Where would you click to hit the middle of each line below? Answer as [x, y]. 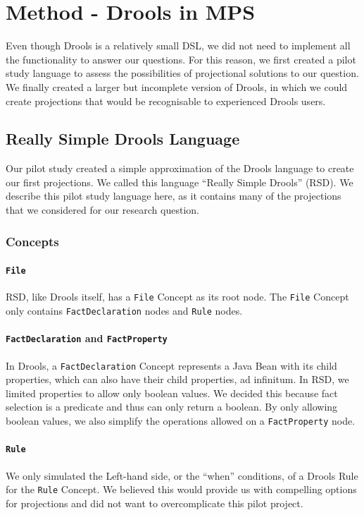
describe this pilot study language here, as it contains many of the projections [174, 196]
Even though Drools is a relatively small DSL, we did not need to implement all [178, 46]
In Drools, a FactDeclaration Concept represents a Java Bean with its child [171, 365]
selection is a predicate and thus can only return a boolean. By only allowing [172, 407]
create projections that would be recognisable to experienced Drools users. [166, 101]
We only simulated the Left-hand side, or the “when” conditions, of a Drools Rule [182, 475]
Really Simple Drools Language [123, 139]
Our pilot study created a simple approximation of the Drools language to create [180, 168]
